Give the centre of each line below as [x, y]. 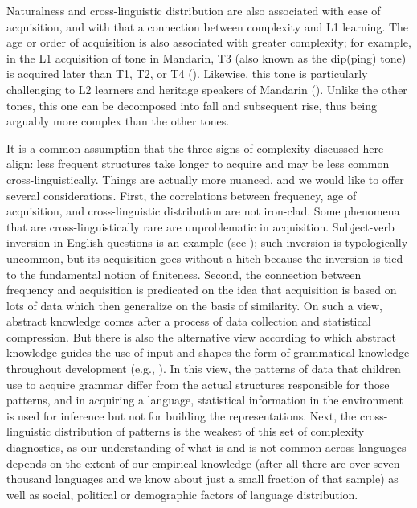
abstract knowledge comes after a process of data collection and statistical [189, 321]
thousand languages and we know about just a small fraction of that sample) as [202, 479]
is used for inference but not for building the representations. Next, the [182, 415]
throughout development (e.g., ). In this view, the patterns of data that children [204, 369]
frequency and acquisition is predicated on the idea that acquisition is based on [202, 290]
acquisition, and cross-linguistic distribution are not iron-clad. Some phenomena [203, 211]
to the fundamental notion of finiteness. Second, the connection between [184, 274]
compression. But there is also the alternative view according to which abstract [201, 336]
